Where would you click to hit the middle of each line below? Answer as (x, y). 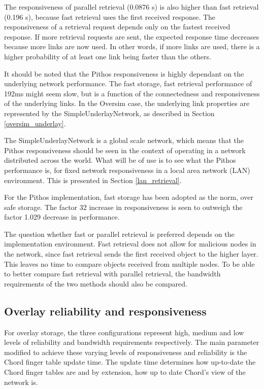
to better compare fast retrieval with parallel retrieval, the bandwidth (112, 274)
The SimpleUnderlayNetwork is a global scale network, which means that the (124, 140)
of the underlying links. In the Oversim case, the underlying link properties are (127, 103)
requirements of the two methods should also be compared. (96, 283)
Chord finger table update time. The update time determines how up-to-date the (130, 362)
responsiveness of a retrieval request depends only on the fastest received (117, 27)
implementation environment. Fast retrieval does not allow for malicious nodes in (130, 244)
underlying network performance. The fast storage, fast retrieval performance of (128, 83)
